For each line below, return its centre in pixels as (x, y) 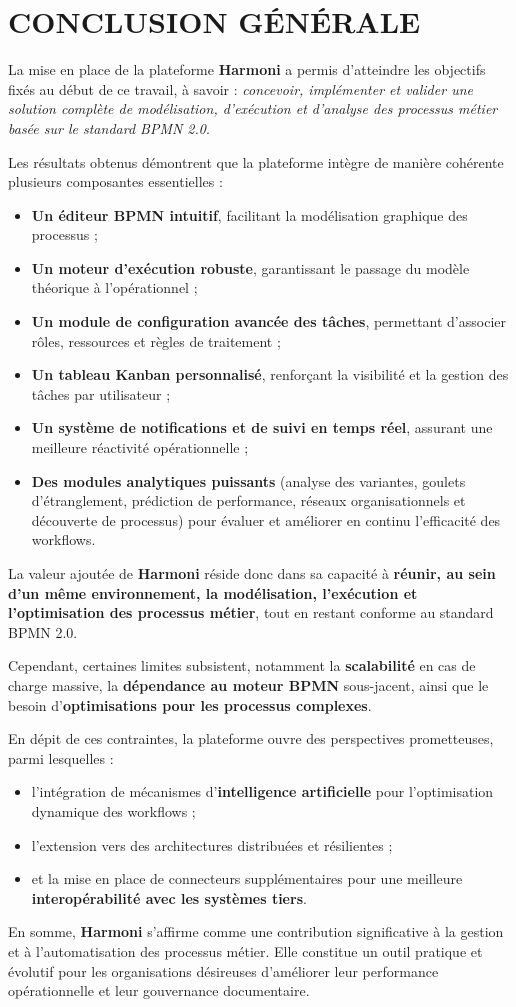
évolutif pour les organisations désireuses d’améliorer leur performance (223, 970)
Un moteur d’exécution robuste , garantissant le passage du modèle (250, 267)
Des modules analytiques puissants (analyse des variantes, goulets (248, 480)
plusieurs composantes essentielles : (115, 181)
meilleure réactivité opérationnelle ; (140, 447)
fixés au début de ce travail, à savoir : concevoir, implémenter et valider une (240, 88)
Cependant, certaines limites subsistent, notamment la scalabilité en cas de (242, 665)
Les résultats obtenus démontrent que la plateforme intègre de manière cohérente (256, 161)
